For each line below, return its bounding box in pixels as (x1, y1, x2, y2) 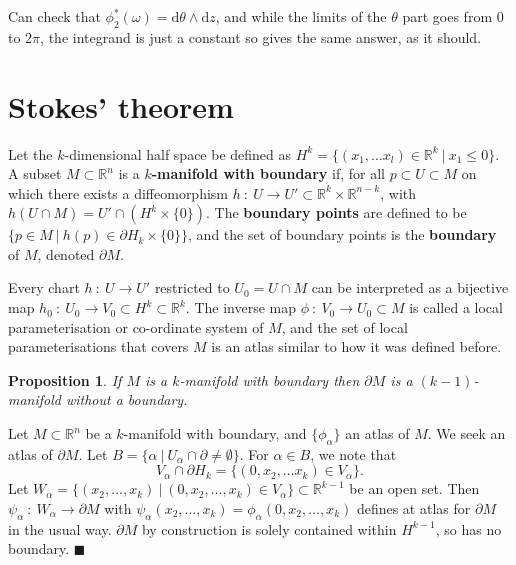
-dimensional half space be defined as (64, 143, 292, 164)
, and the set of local (281, 316, 408, 337)
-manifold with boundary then (179, 369, 360, 390)
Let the (8, 143, 53, 164)
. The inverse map (185, 297, 296, 318)
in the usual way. (8, 518, 112, 539)
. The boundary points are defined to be (205, 202, 467, 223)
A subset (8, 163, 62, 184)
